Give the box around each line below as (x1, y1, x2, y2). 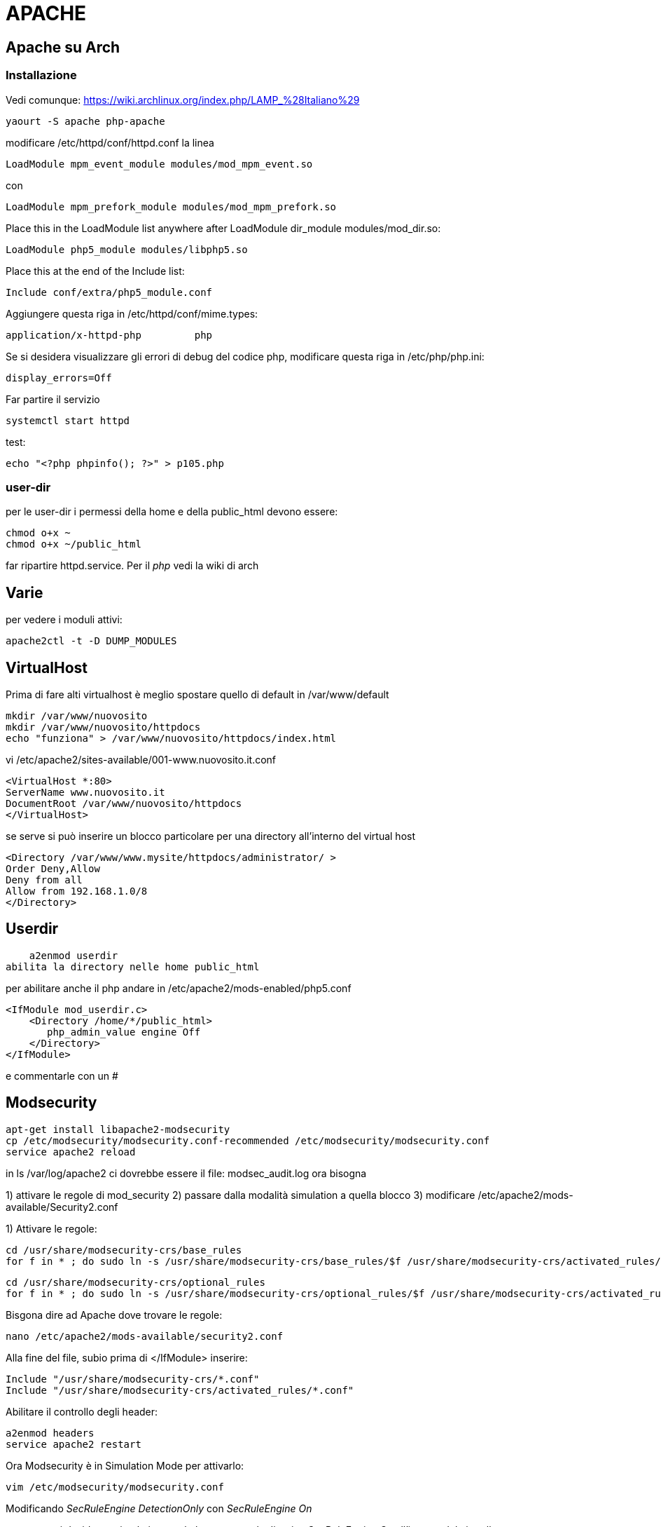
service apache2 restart (6, 1438, 141, 1450)
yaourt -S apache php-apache (6, 115, 165, 127)
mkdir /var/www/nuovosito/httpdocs (6, 721, 201, 733)
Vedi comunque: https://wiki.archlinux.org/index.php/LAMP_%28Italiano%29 (6, 93, 360, 106)
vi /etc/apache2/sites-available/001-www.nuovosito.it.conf (6, 753, 277, 766)
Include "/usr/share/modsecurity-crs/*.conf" (6, 1373, 260, 1385)
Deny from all (6, 874, 83, 885)
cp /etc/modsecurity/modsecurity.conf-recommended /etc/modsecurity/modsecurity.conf (6, 1134, 490, 1146)
